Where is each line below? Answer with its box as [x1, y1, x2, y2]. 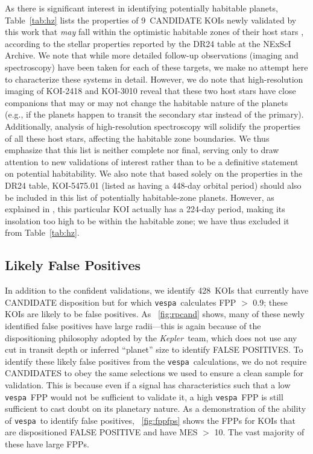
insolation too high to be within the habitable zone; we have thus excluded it [5, 214, 289, 227]
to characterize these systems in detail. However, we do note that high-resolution [5, 72, 303, 85]
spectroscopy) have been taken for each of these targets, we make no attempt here [5, 60, 308, 73]
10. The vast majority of [214, 426, 305, 438]
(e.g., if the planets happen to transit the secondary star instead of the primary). [5, 108, 304, 121]
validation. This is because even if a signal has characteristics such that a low [5, 378, 291, 391]
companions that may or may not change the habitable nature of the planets [5, 96, 288, 109]
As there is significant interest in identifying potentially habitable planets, [5, 2, 278, 14]
